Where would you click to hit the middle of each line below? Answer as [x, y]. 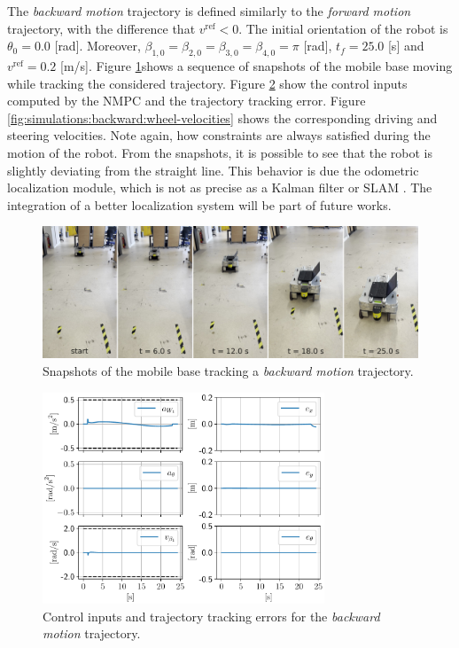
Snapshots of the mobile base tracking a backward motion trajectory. [228, 370]
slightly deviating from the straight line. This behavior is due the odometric [213, 170]
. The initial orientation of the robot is [343, 28]
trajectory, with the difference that [101, 28]
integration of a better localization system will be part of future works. [199, 204]
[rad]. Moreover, [97, 46]
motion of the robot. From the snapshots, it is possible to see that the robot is [220, 152]
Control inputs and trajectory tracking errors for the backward [211, 616]
